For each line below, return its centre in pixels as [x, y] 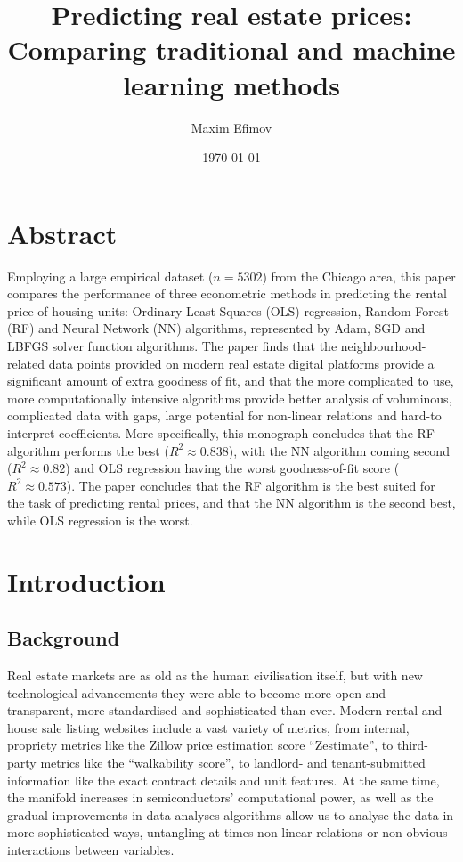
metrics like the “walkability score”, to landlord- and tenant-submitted [233, 763]
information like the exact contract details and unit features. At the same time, [223, 780]
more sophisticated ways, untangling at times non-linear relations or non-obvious [227, 832]
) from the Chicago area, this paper [359, 276]
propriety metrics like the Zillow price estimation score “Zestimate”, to [200, 745]
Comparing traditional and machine [231, 49]
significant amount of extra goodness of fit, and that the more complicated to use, [231, 381]
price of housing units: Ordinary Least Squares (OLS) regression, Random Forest [228, 310]
